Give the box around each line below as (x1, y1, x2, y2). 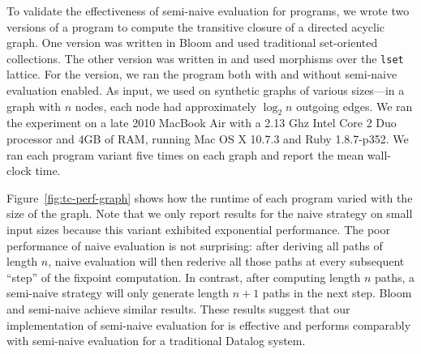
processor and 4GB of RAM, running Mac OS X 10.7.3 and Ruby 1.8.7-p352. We (6, 130, 409, 147)
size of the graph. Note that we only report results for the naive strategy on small (6, 205, 413, 222)
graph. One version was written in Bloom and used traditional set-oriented (6, 34, 378, 51)
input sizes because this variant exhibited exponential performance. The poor (6, 220, 390, 237)
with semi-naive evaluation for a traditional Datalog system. (6, 332, 306, 349)
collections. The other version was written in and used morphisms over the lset (6, 49, 404, 66)
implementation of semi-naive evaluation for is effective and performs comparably (6, 316, 411, 333)
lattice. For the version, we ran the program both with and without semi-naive (6, 66, 397, 83)
